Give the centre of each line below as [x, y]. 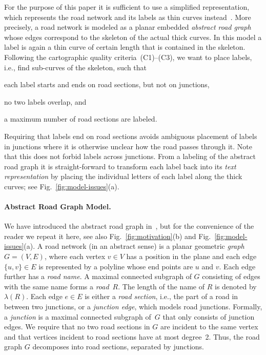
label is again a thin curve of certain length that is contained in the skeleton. [125, 47]
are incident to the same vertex [209, 327]
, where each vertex [75, 256]
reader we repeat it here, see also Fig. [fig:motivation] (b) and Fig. [108, 236]
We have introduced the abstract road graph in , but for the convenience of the [129, 226]
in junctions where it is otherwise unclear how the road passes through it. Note [128, 146]
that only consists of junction [209, 316]
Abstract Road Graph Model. [58, 206]
